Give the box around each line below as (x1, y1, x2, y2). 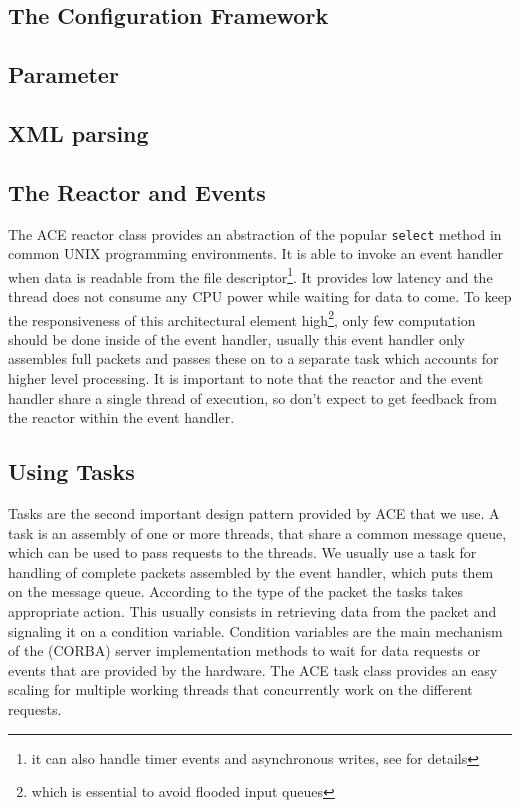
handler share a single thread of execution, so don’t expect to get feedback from (8, 387, 497, 408)
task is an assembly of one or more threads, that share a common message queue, (8, 522, 507, 543)
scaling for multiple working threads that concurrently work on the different (8, 679, 473, 700)
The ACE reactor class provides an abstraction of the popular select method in (8, 223, 502, 244)
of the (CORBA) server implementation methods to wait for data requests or (8, 640, 481, 661)
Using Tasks (8, 456, 135, 487)
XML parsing (8, 117, 149, 148)
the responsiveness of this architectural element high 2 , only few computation (8, 306, 476, 330)
